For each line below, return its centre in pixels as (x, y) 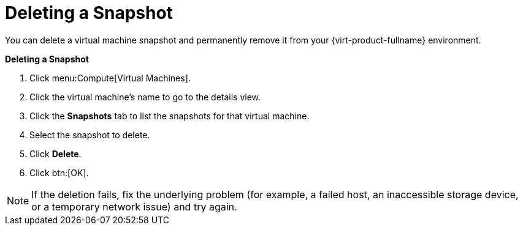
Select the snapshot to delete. (90, 135)
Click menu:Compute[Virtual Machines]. (110, 78)
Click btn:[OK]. (59, 172)
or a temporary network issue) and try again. (134, 206)
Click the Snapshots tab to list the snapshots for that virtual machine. (170, 116)
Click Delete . (55, 154)
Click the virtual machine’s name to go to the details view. (145, 97)
